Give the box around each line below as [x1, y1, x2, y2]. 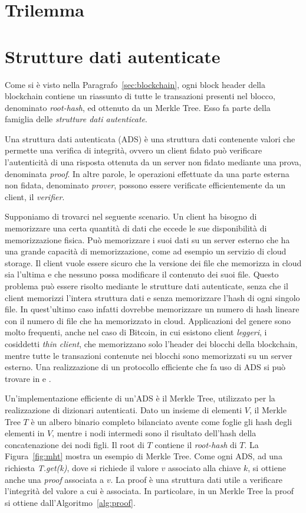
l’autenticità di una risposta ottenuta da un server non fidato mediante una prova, [5, 156, 301, 168]
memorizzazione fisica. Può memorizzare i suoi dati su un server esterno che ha [5, 233, 290, 246]
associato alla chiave [167, 461, 241, 473]
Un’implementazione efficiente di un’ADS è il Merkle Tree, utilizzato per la [5, 392, 275, 404]
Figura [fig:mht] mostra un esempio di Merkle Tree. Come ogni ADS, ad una [5, 450, 282, 462]
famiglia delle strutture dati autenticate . [5, 113, 147, 125]
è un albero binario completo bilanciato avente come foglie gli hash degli [31, 415, 292, 427]
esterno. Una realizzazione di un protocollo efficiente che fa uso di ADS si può [5, 361, 286, 373]
